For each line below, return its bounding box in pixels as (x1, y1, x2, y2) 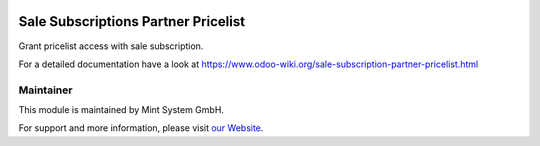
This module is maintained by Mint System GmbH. (18, 104, 225, 116)
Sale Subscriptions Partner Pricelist (18, 13, 245, 30)
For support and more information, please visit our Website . (18, 122, 264, 134)
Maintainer (18, 83, 73, 97)
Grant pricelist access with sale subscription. (18, 40, 204, 52)
